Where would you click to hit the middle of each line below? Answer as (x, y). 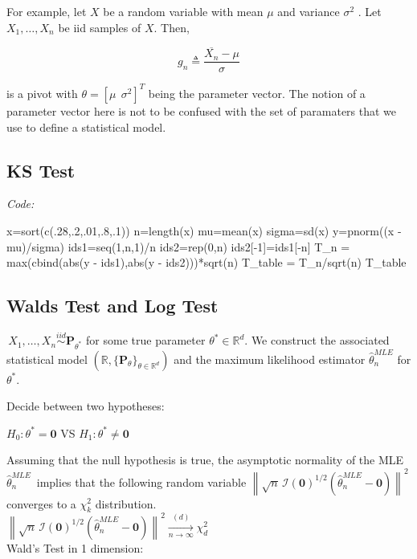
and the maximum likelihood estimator (270, 359)
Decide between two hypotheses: (86, 406)
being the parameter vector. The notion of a (257, 93)
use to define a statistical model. (86, 126)
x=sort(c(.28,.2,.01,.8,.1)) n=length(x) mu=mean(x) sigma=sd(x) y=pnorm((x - (204, 230)
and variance (309, 11)
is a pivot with (42, 93)
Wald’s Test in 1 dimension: (75, 547)
